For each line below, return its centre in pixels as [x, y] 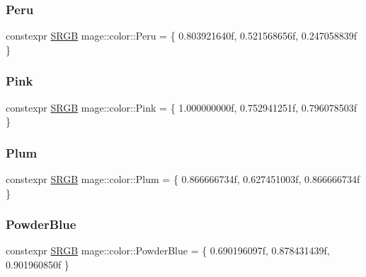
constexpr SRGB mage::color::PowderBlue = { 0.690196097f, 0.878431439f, [168, 251]
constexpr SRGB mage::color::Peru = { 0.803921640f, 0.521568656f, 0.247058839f [181, 36]
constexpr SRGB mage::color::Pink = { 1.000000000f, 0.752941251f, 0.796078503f [181, 107]
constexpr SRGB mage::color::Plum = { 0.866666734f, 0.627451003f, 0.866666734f [183, 179]
